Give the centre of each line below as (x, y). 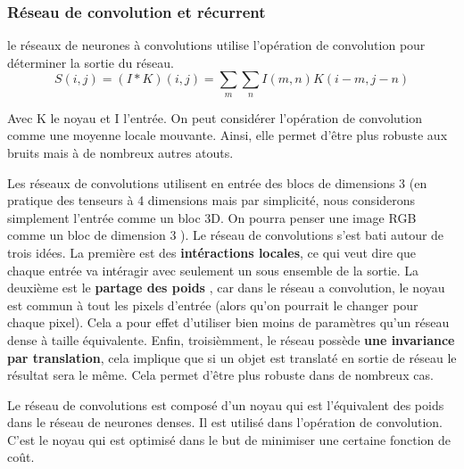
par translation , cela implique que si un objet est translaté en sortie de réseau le (232, 357)
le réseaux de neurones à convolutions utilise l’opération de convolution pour (216, 45)
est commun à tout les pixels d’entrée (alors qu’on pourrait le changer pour (213, 304)
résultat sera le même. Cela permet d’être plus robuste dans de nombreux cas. (220, 375)
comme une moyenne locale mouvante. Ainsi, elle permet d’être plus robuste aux (228, 135)
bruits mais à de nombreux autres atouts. (120, 152)
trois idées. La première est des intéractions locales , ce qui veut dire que (211, 252)
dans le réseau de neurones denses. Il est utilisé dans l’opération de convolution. (225, 422)
